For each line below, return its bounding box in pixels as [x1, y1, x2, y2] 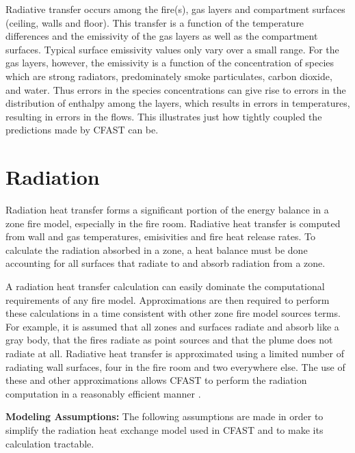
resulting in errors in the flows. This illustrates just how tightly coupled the [5, 109, 322, 123]
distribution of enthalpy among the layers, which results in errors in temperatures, [5, 96, 350, 110]
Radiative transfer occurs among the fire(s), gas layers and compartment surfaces [5, 2, 345, 16]
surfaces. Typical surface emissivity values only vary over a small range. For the [5, 42, 339, 56]
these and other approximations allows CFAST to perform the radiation [5, 373, 307, 387]
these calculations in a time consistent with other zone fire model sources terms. [5, 306, 341, 320]
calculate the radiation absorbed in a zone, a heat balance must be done [5, 242, 308, 257]
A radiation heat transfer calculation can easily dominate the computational [5, 279, 325, 294]
